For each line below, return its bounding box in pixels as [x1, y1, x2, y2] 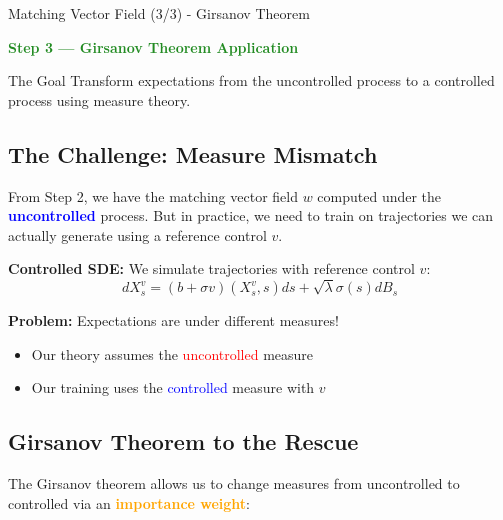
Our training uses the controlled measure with [31, 377, 315, 398]
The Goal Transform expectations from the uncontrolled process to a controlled [8, 70, 495, 91]
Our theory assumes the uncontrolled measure [31, 343, 314, 364]
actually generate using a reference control [8, 224, 267, 245]
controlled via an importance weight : [8, 492, 251, 513]
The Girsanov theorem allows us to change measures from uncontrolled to [8, 473, 460, 494]
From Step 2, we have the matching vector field [8, 185, 298, 206]
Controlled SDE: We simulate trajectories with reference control [8, 258, 415, 279]
